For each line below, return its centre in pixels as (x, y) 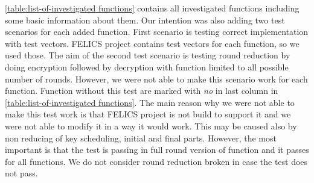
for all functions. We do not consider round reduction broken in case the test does (156, 161)
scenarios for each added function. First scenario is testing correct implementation (157, 32)
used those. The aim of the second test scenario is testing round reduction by (148, 55)
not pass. (21, 173)
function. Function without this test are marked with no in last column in (142, 91)
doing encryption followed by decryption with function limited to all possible (147, 67)
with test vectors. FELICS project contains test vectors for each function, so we (152, 43)
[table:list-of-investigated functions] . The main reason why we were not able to (150, 102)
